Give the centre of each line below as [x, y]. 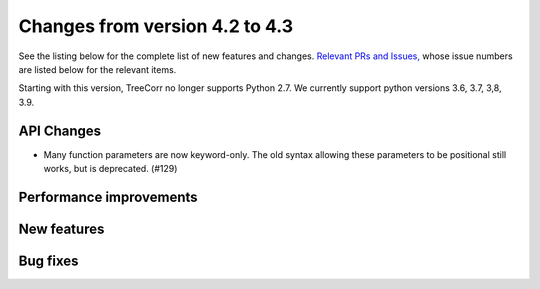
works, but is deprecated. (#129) [110, 169]
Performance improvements [108, 196]
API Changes [60, 130]
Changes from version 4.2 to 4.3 [156, 26]
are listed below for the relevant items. [97, 69]
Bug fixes [48, 260]
